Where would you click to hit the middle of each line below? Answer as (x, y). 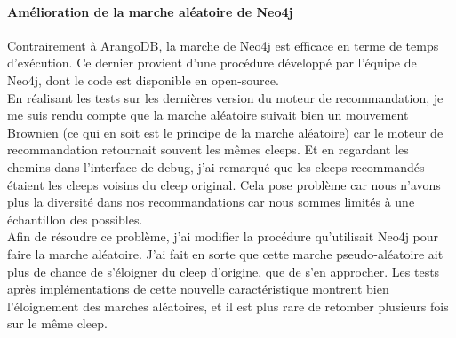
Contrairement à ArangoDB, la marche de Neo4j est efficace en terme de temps (223, 45)
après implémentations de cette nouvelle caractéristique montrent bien (198, 289)
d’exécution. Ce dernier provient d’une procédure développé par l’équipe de (212, 63)
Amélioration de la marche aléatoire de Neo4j (150, 11)
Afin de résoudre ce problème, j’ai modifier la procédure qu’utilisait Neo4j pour (223, 236)
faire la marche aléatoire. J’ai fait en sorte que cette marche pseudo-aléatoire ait (225, 253)
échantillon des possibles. (75, 219)
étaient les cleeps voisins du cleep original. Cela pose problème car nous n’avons (224, 184)
